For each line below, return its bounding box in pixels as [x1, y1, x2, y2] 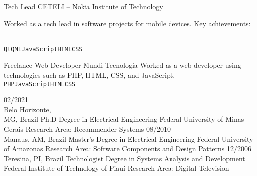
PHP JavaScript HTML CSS [4, 80, 76, 88]
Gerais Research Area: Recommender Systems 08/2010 [4, 124, 171, 134]
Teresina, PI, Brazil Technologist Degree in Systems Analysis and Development [4, 153, 245, 163]
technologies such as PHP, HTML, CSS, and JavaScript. [4, 70, 175, 80]
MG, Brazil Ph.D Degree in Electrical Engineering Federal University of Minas [4, 114, 244, 124]
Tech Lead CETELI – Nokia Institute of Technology [4, 1, 163, 11]
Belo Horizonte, [4, 104, 51, 114]
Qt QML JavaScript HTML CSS [4, 45, 83, 53]
